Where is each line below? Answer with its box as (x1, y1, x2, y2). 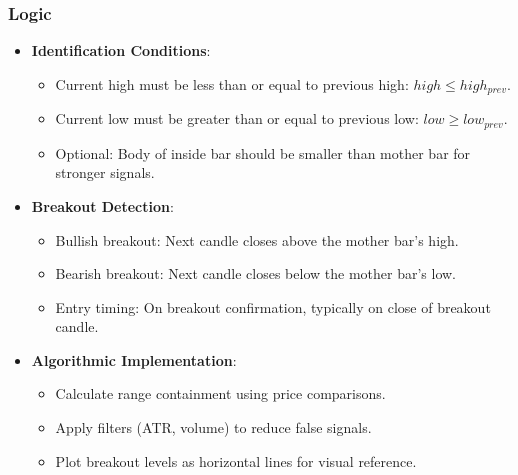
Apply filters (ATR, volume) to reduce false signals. (55, 417, 372, 438)
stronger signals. (55, 162, 155, 183)
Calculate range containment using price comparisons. (55, 383, 386, 404)
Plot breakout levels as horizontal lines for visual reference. (55, 450, 417, 471)
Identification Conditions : (31, 40, 211, 61)
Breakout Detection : (31, 195, 174, 216)
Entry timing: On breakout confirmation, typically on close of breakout (55, 296, 491, 317)
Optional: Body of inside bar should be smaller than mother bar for (55, 142, 471, 163)
